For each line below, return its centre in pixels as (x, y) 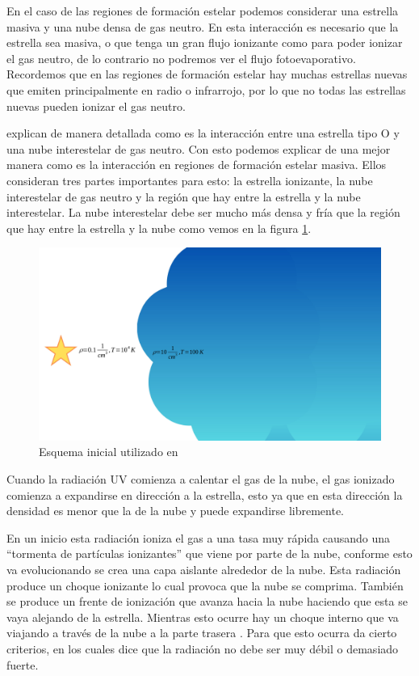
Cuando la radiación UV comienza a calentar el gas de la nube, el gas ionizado (201, 479)
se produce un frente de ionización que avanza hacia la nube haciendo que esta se (207, 601)
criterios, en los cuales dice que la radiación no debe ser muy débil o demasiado (203, 648)
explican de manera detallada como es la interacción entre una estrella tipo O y (203, 133)
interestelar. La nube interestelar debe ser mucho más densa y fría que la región (203, 212)
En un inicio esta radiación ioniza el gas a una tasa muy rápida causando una (199, 537)
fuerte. (23, 664)
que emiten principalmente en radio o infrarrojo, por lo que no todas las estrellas (206, 89)
